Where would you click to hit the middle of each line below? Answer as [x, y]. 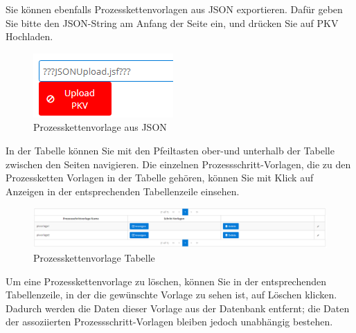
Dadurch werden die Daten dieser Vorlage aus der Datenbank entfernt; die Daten [178, 308]
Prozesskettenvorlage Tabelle [94, 257]
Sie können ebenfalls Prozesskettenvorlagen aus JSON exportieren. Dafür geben [174, 9]
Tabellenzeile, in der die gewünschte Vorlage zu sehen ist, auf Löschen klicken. [171, 295]
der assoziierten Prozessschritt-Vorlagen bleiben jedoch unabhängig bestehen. [169, 322]
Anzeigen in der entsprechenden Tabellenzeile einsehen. [123, 191]
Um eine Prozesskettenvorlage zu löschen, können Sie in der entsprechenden [166, 281]
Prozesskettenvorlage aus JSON [100, 127]
